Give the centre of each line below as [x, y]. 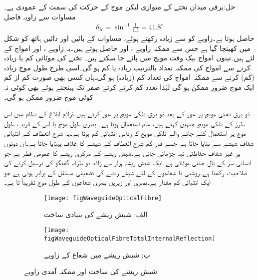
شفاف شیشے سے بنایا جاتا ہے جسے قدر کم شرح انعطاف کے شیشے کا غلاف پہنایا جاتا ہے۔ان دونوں [129, 142]
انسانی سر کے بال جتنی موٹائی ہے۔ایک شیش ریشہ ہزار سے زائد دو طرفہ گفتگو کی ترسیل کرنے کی [128, 162]
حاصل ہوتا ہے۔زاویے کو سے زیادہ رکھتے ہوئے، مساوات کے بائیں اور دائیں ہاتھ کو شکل [129, 38]
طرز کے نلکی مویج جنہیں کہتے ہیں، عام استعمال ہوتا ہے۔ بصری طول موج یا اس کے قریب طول [125, 123]
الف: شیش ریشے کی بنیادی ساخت [96, 214]
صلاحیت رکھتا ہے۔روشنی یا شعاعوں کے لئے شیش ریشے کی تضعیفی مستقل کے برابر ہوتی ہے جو [126, 172]
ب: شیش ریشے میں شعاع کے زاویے [97, 254]
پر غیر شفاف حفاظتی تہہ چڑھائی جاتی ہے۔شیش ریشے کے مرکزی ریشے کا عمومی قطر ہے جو [122, 152]
